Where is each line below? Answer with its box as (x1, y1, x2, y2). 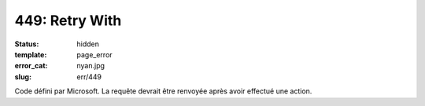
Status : (14, 39, 39, 49)
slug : (14, 71, 31, 82)
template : (14, 49, 47, 59)
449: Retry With (14, 12, 122, 29)
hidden (76, 39, 100, 49)
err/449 (76, 71, 102, 82)
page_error (76, 49, 113, 59)
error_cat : (14, 61, 48, 71)
